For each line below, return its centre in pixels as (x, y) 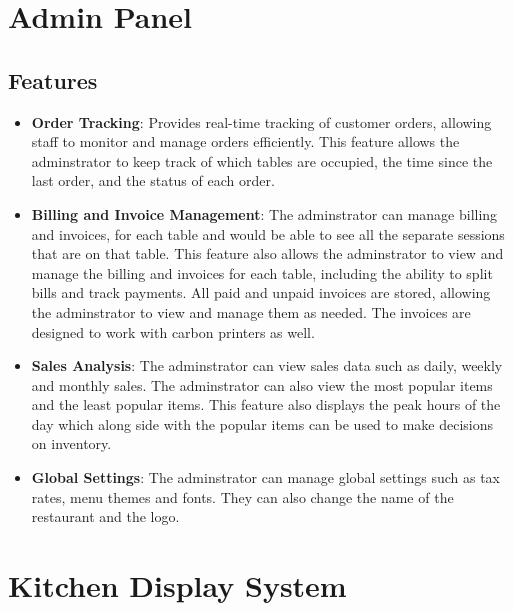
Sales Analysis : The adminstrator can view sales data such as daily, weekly (267, 365)
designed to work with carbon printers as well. (173, 331)
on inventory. (71, 443)
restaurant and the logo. (105, 516)
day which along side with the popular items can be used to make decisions (262, 423)
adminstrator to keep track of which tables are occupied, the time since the (262, 160)
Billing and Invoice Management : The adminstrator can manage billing (264, 213)
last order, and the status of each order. (153, 180)
